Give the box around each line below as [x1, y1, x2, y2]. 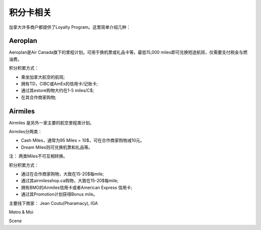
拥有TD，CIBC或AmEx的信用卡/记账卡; [21, 81, 98, 87]
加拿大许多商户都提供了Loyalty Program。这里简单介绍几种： [9, 24, 131, 30]
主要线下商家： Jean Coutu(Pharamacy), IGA [9, 200, 98, 206]
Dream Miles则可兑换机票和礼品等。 [21, 144, 93, 150]
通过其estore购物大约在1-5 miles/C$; [21, 88, 94, 93]
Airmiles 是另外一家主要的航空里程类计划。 [9, 120, 94, 125]
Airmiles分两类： [9, 129, 43, 135]
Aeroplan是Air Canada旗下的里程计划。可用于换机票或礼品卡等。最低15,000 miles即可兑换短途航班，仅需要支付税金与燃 [9, 49, 247, 55]
